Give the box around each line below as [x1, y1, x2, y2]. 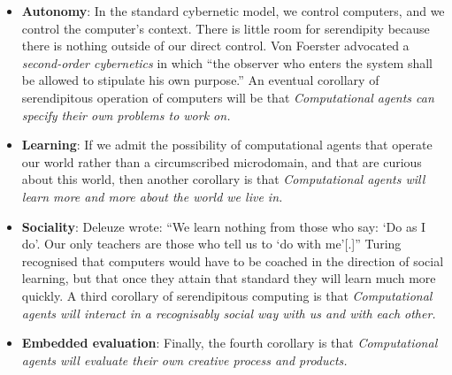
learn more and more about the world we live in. [21, 187, 283, 205]
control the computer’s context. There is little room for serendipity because [21, 19, 430, 37]
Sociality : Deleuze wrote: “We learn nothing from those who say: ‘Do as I [21, 217, 426, 235]
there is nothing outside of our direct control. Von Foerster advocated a [21, 36, 410, 55]
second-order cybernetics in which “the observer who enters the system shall [21, 53, 433, 72]
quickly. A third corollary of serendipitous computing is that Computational [21, 286, 433, 304]
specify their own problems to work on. [21, 105, 231, 124]
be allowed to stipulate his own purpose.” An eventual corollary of [21, 71, 379, 89]
